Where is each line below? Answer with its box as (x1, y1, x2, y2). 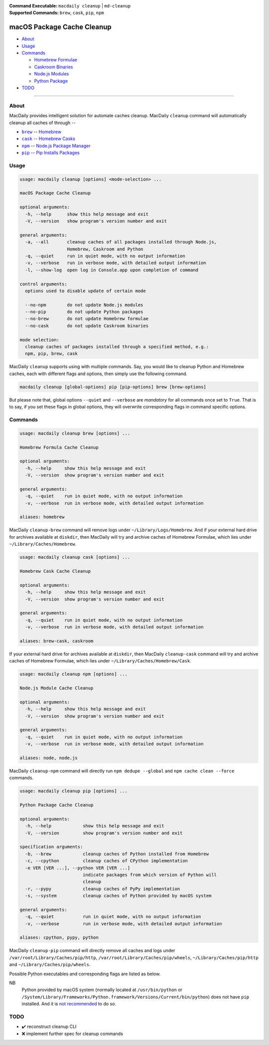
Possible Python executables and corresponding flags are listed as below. (9, 971, 161, 977)
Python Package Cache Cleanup (19, 802, 94, 808)
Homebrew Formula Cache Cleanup (19, 444, 99, 450)
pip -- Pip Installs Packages (21, 150, 80, 156)
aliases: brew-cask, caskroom (19, 638, 94, 643)
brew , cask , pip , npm (59, 10, 104, 16)
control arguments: (19, 281, 67, 287)
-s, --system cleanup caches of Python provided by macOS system (25, 893, 212, 899)
